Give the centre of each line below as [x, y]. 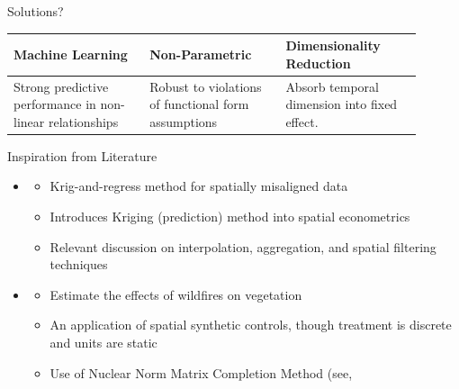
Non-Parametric [201, 54]
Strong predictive [61, 86]
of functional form [199, 104]
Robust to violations [206, 86]
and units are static [103, 342]
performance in [55, 104]
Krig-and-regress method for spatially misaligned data [199, 186]
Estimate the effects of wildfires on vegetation [176, 294]
